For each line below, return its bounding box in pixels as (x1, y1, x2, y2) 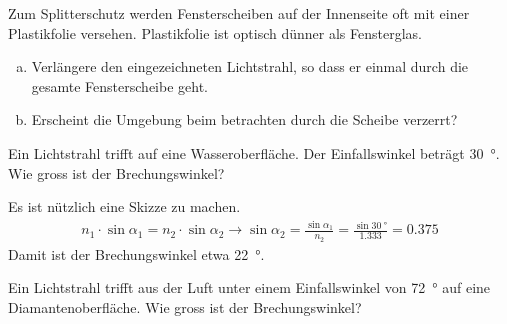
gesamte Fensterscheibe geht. (31, 75, 209, 96)
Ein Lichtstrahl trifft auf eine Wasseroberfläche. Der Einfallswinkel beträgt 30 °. (8, 142, 500, 163)
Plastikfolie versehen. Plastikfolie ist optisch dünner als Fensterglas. (8, 22, 422, 43)
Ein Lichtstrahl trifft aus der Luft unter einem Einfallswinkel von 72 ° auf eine (8, 277, 491, 298)
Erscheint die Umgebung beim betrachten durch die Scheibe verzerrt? (31, 109, 458, 130)
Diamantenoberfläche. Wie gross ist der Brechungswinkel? (8, 296, 362, 317)
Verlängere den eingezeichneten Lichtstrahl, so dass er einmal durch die (31, 56, 469, 77)
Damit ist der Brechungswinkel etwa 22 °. (8, 243, 265, 264)
